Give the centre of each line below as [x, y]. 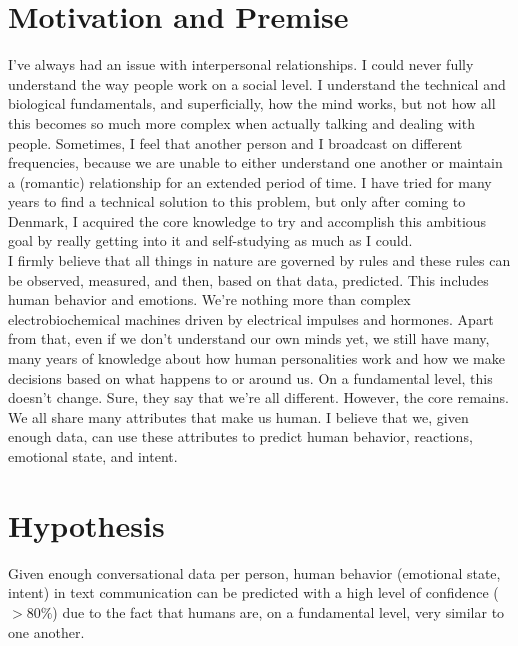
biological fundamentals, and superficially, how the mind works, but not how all [252, 103]
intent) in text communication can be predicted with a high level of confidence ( [253, 592]
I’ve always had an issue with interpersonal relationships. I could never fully [241, 64]
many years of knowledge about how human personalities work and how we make [256, 358]
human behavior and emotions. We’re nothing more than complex [209, 299]
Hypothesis [86, 524]
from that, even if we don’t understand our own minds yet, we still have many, [249, 338]
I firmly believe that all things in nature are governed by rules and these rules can [259, 260]
